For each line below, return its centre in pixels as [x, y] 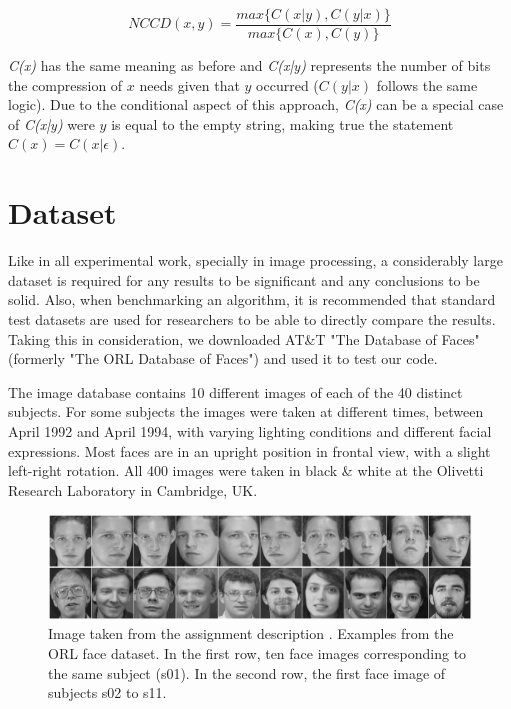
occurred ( [287, 84]
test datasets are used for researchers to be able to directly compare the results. [252, 318]
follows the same [427, 84]
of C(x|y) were [51, 123]
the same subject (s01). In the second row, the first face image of [247, 672]
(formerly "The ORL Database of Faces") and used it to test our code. [223, 358]
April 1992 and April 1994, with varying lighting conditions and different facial [250, 430]
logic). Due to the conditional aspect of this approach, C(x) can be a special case [256, 104]
